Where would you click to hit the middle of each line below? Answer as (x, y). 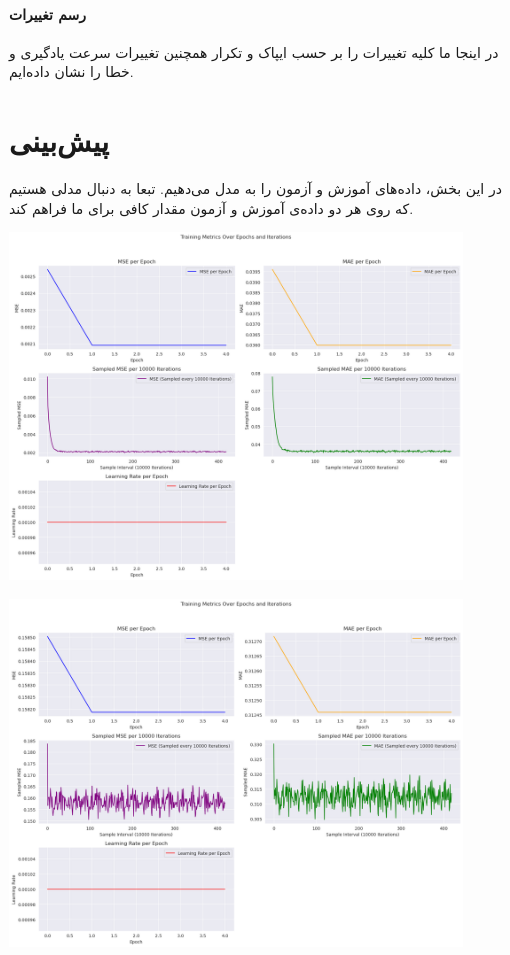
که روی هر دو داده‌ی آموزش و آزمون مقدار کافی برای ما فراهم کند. (211, 207)
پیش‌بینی (59, 140)
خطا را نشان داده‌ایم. (71, 71)
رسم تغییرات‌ (48, 13)
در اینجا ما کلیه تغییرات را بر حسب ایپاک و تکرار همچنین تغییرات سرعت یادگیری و (254, 51)
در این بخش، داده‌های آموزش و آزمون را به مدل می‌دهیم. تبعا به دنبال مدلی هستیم (255, 188)
